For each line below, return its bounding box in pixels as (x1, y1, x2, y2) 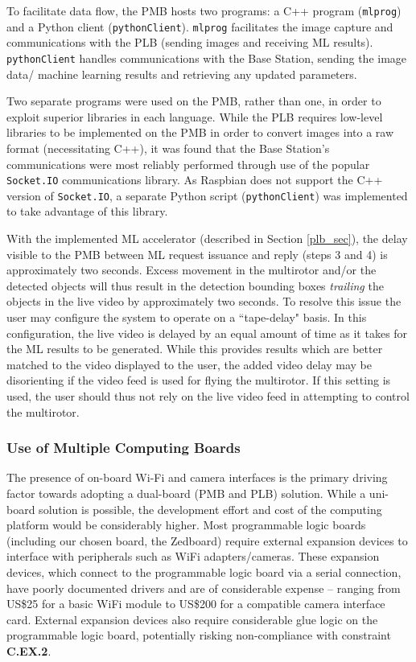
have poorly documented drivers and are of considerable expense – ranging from (6, 579, 401, 596)
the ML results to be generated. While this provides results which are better (6, 340, 383, 357)
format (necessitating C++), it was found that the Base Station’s (6, 139, 330, 156)
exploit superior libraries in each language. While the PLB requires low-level (6, 108, 383, 125)
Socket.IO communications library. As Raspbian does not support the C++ (6, 171, 383, 188)
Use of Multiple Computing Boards (6, 438, 241, 458)
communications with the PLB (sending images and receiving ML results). (6, 34, 373, 51)
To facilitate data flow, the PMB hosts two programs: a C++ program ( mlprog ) (6, 2, 402, 19)
